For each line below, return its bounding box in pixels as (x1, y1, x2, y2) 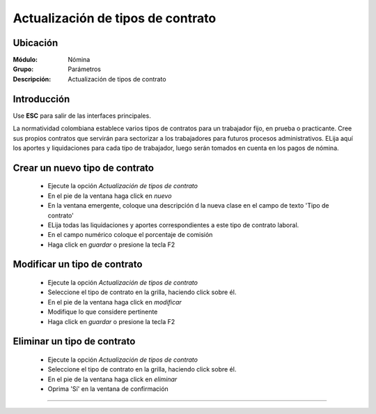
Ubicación (13, 37, 58, 49)
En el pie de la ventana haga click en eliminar (47, 375, 178, 383)
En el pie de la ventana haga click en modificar (47, 298, 182, 306)
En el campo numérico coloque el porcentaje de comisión (47, 231, 213, 239)
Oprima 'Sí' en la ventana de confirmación (47, 385, 169, 393)
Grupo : (13, 65, 34, 73)
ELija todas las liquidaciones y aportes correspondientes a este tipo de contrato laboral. (47, 220, 299, 229)
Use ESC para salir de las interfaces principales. (13, 112, 151, 120)
